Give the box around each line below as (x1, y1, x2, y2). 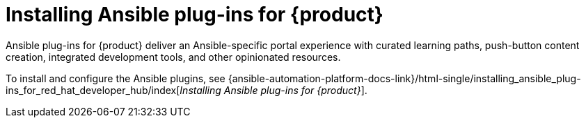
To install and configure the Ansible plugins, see (6, 72, 225, 84)
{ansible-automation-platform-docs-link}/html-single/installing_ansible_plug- (228, 72, 581, 84)
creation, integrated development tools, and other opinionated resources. (6, 50, 341, 63)
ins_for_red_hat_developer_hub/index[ (6, 84, 180, 96)
